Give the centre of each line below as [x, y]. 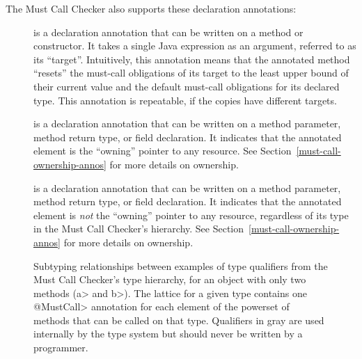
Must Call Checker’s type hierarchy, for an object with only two [170, 279]
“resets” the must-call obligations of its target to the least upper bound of [191, 73]
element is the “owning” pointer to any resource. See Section [163, 151]
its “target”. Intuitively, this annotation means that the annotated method [192, 59]
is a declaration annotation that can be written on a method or [168, 32]
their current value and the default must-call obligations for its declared [187, 86]
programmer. [61, 348]
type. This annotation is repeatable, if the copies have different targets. [185, 100]
